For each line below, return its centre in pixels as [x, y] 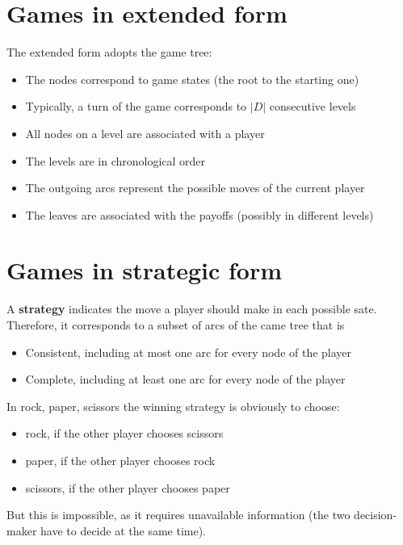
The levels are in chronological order [115, 160]
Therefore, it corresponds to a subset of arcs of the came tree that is [176, 325]
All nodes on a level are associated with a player [145, 133]
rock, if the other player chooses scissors [124, 433]
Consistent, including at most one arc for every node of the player [189, 352]
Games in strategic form [145, 270]
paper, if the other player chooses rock [120, 460]
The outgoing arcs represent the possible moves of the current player [195, 188]
